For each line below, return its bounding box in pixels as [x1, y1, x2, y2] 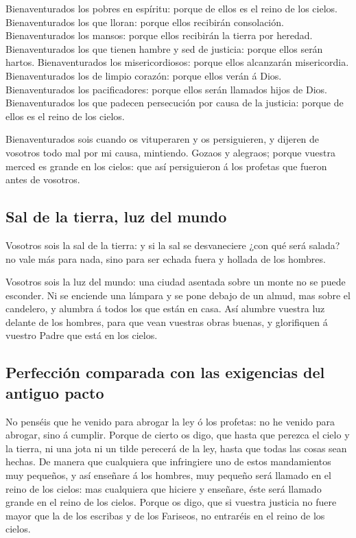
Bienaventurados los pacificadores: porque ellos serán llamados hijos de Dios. [5, 82, 327, 96]
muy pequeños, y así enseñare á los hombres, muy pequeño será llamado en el [5, 468, 331, 482]
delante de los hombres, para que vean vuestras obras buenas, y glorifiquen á [5, 314, 328, 329]
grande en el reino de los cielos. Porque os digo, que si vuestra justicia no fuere [5, 495, 337, 509]
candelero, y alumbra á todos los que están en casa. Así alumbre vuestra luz [5, 301, 325, 316]
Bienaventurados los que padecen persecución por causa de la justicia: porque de [5, 95, 344, 110]
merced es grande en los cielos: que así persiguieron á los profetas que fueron [5, 159, 327, 173]
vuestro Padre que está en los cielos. [5, 328, 158, 342]
